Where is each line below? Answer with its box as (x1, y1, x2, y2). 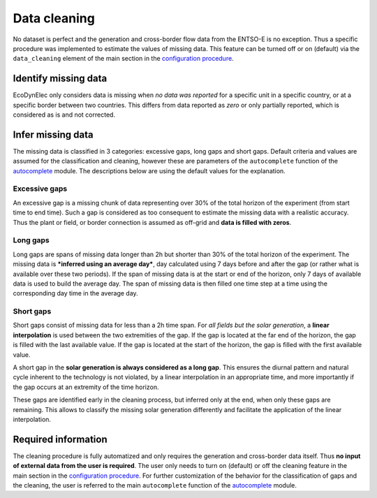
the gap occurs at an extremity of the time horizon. (13, 383, 159, 391)
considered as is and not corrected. (13, 110, 115, 119)
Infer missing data (13, 129, 94, 140)
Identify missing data (13, 73, 108, 85)
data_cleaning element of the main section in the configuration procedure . (13, 54, 234, 63)
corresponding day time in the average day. (13, 289, 139, 298)
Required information (13, 433, 108, 445)
